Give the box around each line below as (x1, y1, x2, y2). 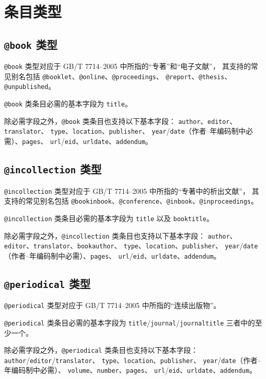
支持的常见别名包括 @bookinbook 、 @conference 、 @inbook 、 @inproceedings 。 (4, 195, 258, 206)
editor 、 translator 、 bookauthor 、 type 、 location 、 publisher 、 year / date (4, 240, 258, 251)
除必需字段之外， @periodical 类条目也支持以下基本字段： (4, 345, 198, 355)
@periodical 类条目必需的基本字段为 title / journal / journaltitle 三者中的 (4, 317, 255, 328)
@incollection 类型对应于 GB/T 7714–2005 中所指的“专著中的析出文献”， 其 (4, 185, 259, 196)
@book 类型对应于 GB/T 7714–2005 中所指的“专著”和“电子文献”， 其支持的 (4, 61, 251, 71)
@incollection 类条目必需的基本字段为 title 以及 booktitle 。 (4, 212, 214, 223)
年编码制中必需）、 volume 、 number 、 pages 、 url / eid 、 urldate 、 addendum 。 (4, 365, 257, 375)
